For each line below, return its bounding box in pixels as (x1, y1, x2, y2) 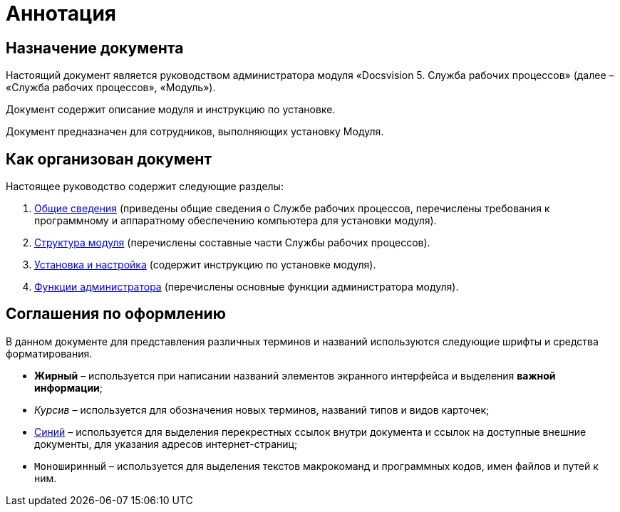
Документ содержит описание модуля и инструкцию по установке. (6, 103, 336, 116)
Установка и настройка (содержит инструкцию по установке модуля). (34, 258, 376, 271)
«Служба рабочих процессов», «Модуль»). (6, 81, 216, 94)
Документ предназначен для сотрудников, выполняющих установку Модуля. (6, 125, 384, 138)
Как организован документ (6, 150, 212, 168)
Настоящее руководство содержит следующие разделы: (6, 180, 284, 193)
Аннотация (6, 1, 116, 26)
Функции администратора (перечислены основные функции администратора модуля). (34, 281, 459, 293)
